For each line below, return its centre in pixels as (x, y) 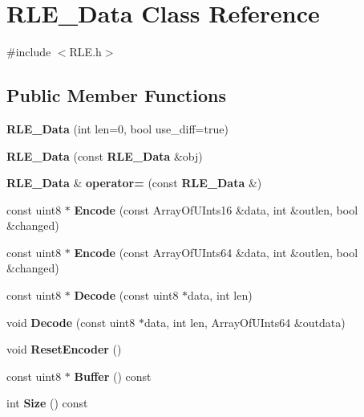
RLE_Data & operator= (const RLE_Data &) (134, 183)
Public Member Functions (116, 95)
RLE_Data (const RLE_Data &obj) (105, 155)
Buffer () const (113, 376)
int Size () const (47, 403)
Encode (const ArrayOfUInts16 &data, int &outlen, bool (216, 209)
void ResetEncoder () (64, 349)
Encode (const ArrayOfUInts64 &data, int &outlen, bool (216, 252)
